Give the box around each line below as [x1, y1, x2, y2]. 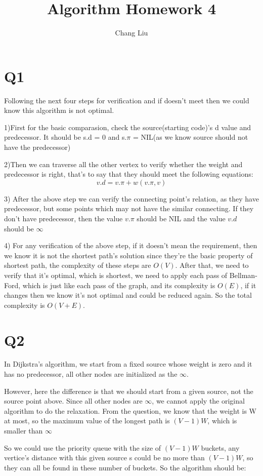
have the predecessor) [4, 142, 71, 152]
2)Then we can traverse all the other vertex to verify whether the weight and [4, 158, 243, 169]
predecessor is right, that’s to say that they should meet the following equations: [4, 169, 253, 179]
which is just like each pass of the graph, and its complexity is [22, 280, 215, 290]
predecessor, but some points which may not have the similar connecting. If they [4, 203, 254, 214]
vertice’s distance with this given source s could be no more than [4, 452, 205, 463]
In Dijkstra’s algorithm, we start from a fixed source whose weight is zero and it [4, 359, 252, 369]
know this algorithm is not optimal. [4, 105, 114, 115]
